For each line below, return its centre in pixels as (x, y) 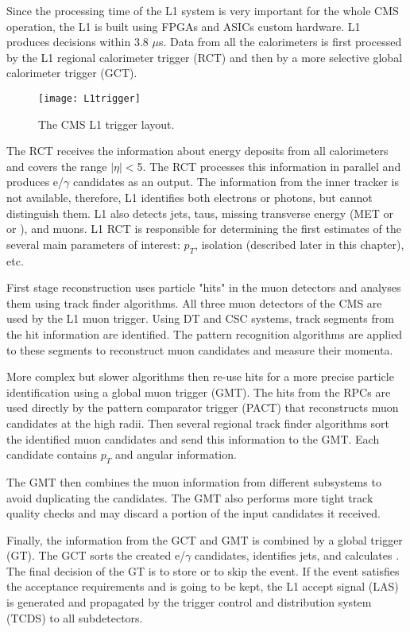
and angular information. (176, 454)
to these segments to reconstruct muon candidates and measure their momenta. (200, 349)
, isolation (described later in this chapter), (300, 244)
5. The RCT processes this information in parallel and (269, 166)
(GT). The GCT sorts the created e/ (96, 555)
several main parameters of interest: (93, 244)
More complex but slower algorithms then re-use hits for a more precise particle (200, 376)
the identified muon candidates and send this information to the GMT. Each (193, 438)
